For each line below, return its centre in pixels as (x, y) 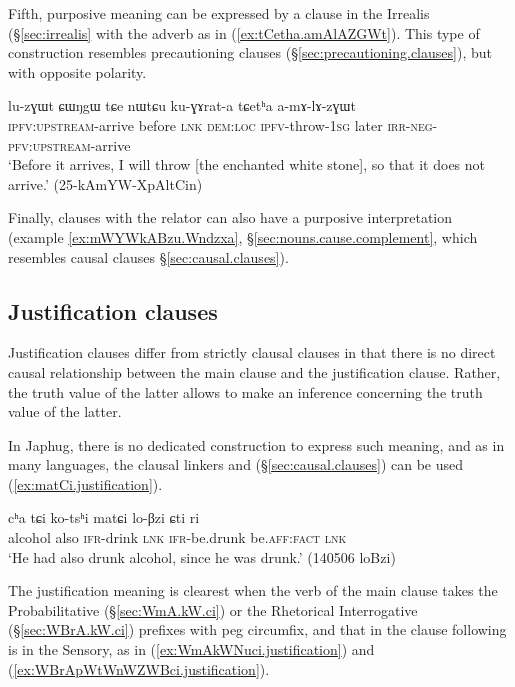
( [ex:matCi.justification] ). (85, 483)
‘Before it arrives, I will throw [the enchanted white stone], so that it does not (247, 164)
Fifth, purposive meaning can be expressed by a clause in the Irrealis (219, 13)
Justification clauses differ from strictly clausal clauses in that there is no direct (252, 352)
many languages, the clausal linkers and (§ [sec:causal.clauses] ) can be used (236, 464)
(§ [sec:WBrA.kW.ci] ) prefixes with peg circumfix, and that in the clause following (257, 629)
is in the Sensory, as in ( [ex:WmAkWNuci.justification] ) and (191, 649)
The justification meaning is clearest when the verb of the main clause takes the (253, 590)
